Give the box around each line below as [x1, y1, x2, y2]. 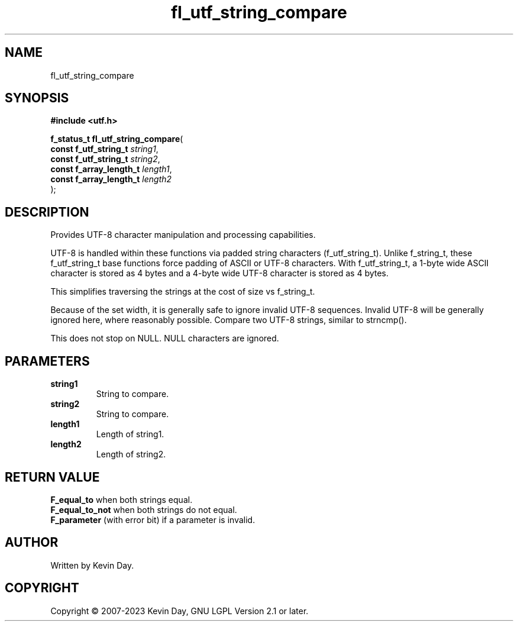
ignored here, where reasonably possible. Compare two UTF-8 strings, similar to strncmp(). [50, 315, 407, 325]
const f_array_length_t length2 [50, 174, 172, 185]
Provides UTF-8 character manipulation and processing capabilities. [50, 230, 316, 240]
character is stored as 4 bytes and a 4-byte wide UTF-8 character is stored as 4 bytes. [50, 268, 389, 279]
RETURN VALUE [5, 469, 100, 485]
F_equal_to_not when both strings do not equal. [50, 504, 237, 515]
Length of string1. [96, 429, 164, 440]
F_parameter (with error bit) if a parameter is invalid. [50, 514, 255, 525]
